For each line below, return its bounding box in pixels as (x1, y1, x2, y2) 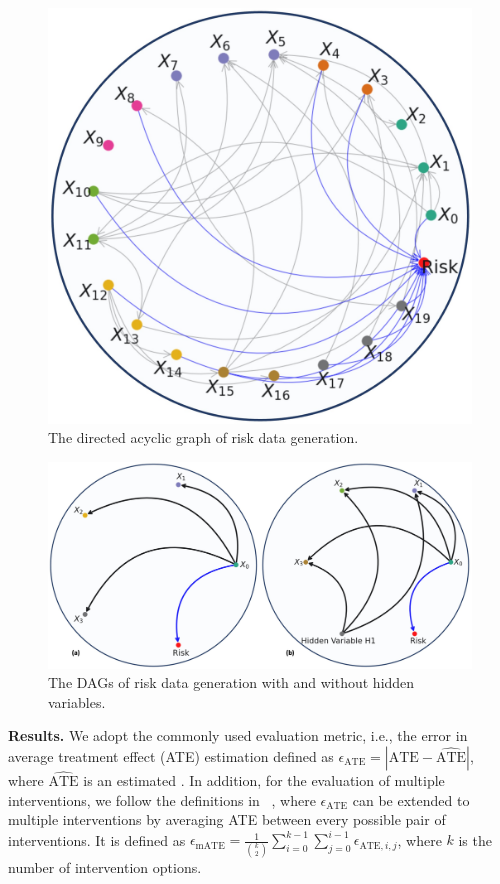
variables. (48, 691, 106, 712)
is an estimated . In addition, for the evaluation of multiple (83, 770, 445, 791)
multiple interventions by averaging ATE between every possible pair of (8, 809, 446, 830)
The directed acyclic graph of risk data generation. (48, 427, 359, 448)
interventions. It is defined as (8, 829, 186, 850)
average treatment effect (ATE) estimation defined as (8, 745, 334, 766)
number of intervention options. (8, 856, 202, 877)
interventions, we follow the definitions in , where (8, 789, 316, 810)
